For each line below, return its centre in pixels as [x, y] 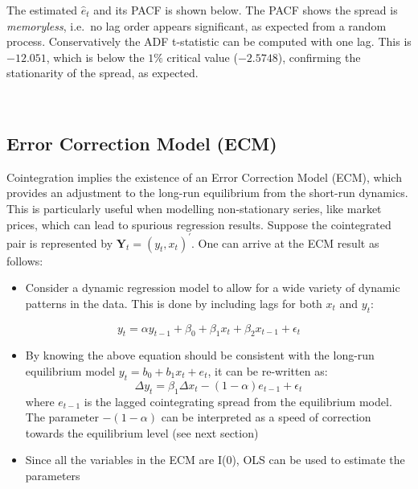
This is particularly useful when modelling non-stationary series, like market [194, 208]
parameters [53, 475]
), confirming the [319, 57]
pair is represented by [60, 242]
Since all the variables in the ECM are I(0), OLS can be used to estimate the [215, 460]
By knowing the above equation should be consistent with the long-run [200, 355]
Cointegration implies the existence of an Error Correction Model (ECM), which [204, 177]
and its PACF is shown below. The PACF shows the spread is [246, 10]
